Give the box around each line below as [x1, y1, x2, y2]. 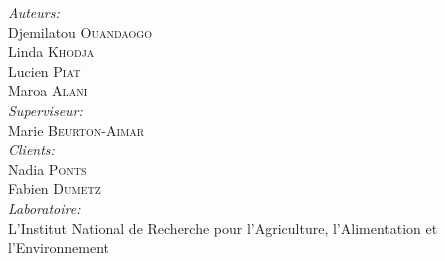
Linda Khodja [8, 41, 95, 62]
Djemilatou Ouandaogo [8, 21, 152, 42]
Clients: [8, 139, 55, 160]
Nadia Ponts [8, 158, 87, 179]
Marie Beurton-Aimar [8, 119, 145, 140]
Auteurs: [8, 2, 60, 22]
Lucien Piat [8, 60, 81, 81]
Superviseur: [8, 99, 83, 120]
